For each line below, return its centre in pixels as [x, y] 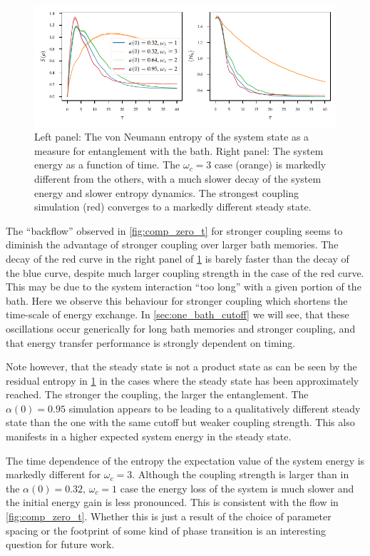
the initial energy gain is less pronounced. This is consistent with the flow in [172, 502]
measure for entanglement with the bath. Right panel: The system [179, 150]
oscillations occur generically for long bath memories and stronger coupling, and [181, 328]
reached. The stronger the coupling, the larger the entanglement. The [157, 394]
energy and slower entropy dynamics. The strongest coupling [167, 192]
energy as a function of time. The [107, 165]
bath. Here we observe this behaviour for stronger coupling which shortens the [177, 300]
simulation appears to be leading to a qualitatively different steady [215, 408]
